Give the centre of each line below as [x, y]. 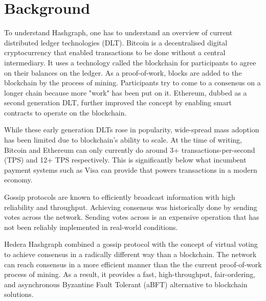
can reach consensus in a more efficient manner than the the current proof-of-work [133, 264]
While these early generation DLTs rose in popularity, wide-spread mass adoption [132, 130]
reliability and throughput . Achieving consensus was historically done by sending [131, 207]
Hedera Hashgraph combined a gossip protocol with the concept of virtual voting [131, 244]
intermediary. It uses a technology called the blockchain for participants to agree [130, 62]
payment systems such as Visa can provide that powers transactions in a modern [131, 169]
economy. [18, 180]
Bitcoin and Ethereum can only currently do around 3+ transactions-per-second [130, 149]
